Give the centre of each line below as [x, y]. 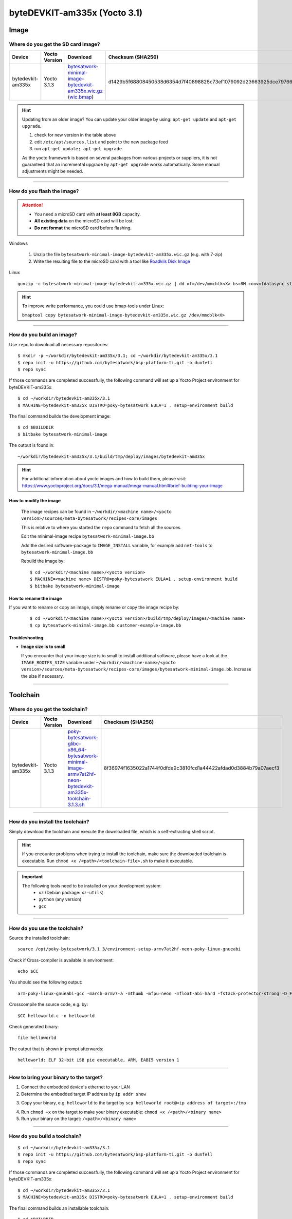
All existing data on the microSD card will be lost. [84, 221]
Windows [18, 243]
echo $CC [28, 971]
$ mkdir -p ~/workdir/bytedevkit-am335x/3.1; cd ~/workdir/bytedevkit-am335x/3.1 [118, 356]
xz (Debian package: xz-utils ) [71, 892]
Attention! [33, 205]
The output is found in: [32, 445]
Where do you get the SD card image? [55, 44]
